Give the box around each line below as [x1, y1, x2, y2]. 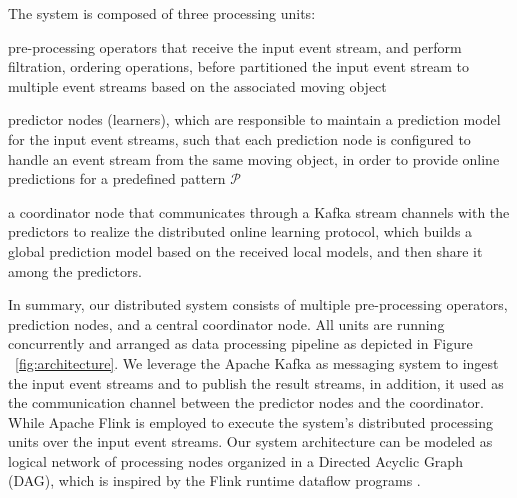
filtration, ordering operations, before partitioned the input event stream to [8, 56, 469, 77]
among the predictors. [8, 260, 142, 281]
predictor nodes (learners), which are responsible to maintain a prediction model [8, 109, 501, 130]
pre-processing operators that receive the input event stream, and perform [8, 36, 462, 57]
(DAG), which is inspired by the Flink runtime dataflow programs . [8, 470, 421, 491]
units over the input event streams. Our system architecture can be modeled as [8, 431, 493, 452]
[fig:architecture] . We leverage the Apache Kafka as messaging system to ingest [15, 352, 499, 373]
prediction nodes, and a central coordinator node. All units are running [8, 313, 445, 334]
